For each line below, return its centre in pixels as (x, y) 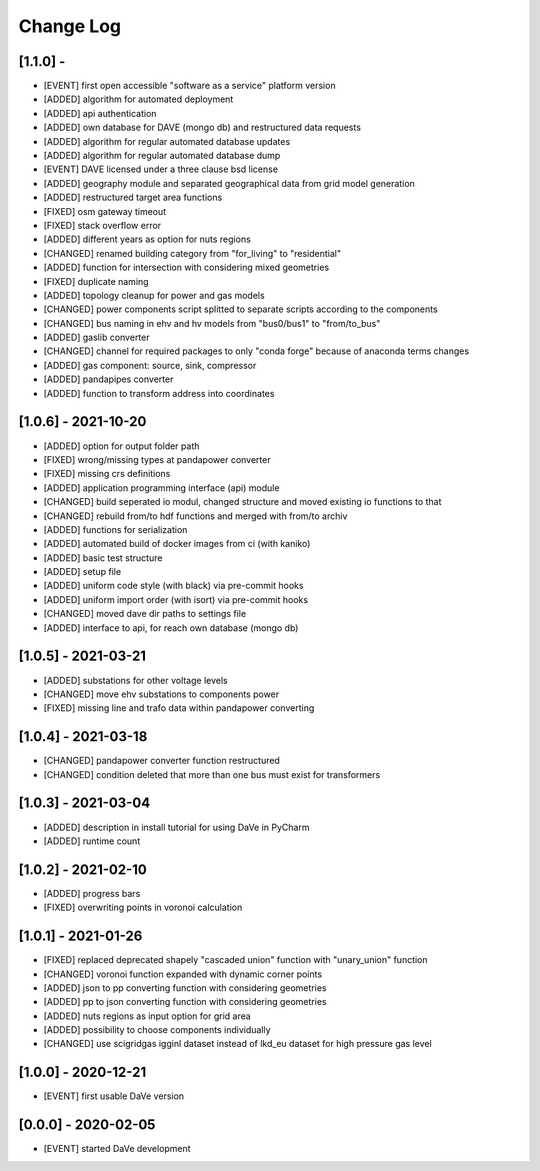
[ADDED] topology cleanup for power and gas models (154, 295)
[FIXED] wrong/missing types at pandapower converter (157, 459)
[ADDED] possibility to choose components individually (157, 1030)
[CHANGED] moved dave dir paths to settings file (145, 614)
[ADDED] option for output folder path (121, 446)
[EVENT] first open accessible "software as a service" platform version (189, 86)
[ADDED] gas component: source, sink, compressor (150, 365)
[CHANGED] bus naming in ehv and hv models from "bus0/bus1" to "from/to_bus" (212, 323)
